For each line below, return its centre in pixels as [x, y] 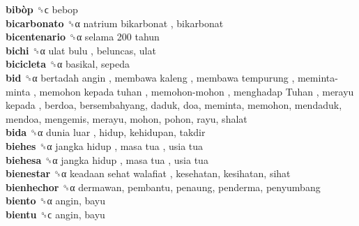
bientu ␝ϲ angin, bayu [55, 214]
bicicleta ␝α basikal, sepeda [68, 64]
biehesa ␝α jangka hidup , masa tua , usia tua [107, 159]
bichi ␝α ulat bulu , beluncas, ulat [81, 50]
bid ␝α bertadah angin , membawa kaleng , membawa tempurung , [150, 77]
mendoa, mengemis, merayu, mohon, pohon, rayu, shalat [127, 118]
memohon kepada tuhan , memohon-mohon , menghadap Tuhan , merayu [197, 91]
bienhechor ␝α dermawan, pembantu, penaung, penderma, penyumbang [163, 187]
